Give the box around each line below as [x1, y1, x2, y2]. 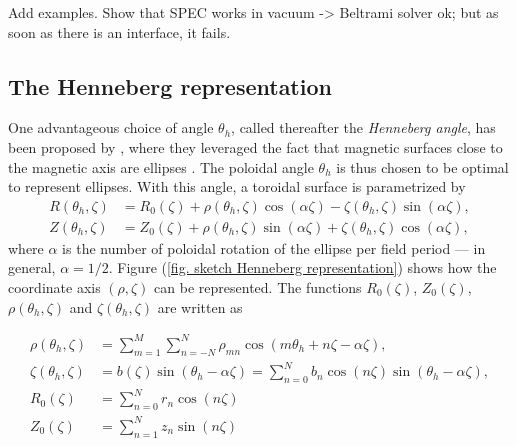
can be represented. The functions [154, 277, 362, 298]
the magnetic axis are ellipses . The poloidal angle [8, 156, 314, 177]
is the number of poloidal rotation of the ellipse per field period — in [62, 237, 486, 258]
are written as [157, 296, 243, 317]
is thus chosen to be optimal [336, 156, 509, 177]
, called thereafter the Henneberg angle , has [231, 117, 496, 138]
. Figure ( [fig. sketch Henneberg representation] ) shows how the [108, 257, 497, 278]
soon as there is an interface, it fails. [8, 21, 231, 42]
